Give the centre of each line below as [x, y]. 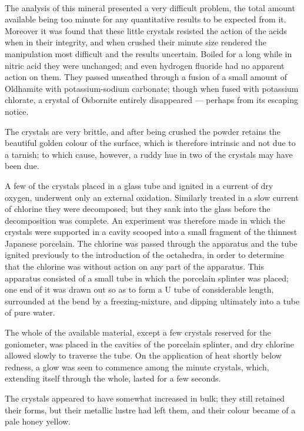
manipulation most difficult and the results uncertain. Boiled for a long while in [148, 53]
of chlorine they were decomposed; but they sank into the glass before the [138, 209]
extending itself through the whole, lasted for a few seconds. [113, 378]
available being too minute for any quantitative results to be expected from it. [146, 19]
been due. [22, 166]
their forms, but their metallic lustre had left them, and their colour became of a [150, 410]
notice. [17, 111]
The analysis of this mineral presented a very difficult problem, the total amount [150, 7]
